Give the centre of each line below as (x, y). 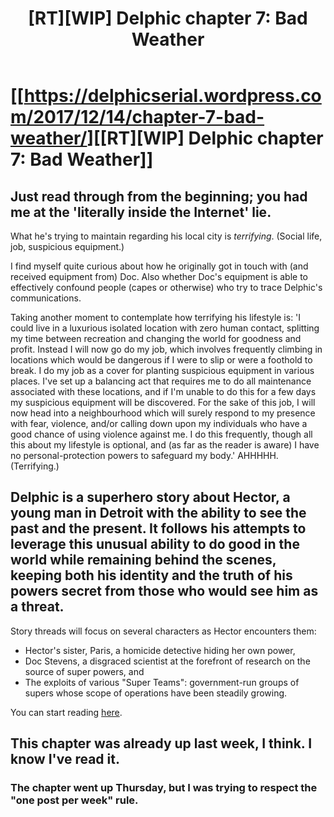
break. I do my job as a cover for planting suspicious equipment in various (162, 370)
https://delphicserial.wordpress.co (172, 96)
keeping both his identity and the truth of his (151, 575)
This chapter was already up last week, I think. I (161, 743)
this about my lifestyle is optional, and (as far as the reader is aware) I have (165, 445)
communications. (46, 298)
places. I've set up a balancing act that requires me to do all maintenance (161, 381)
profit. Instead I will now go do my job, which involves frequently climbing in (166, 349)
